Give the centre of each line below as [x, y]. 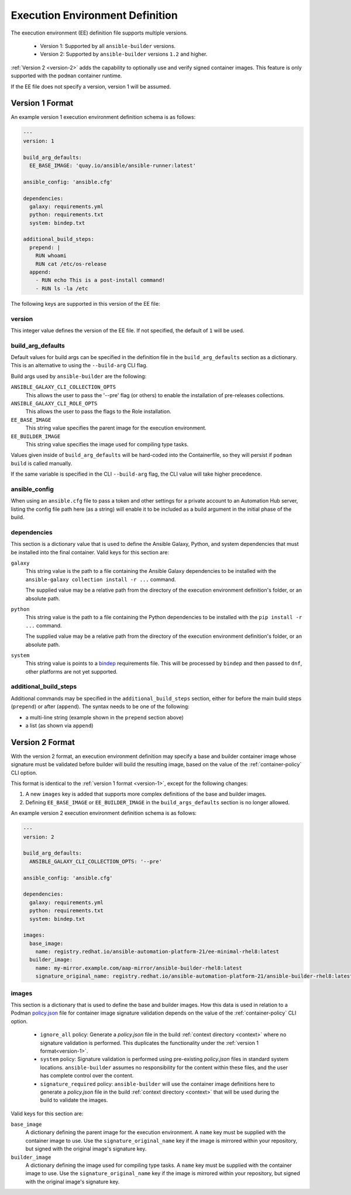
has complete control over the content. [87, 1075]
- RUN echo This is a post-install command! [100, 280]
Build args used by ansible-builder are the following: [79, 376]
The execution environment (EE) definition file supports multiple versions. [99, 33]
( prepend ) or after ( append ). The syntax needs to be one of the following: [100, 706]
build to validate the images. [74, 1100]
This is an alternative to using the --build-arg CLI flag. [79, 366]
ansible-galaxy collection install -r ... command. [101, 579]
